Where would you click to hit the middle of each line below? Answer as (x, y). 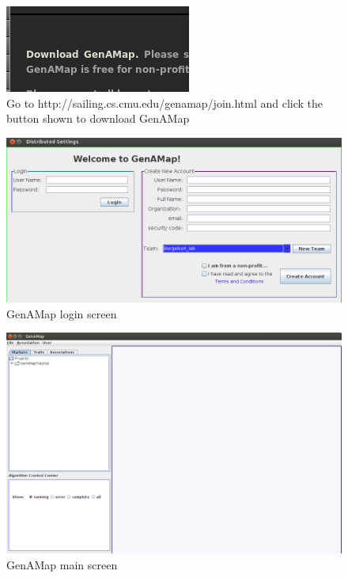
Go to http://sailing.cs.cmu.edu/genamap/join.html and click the (165, 103)
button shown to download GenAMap (98, 118)
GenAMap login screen (62, 313)
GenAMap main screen (62, 565)
